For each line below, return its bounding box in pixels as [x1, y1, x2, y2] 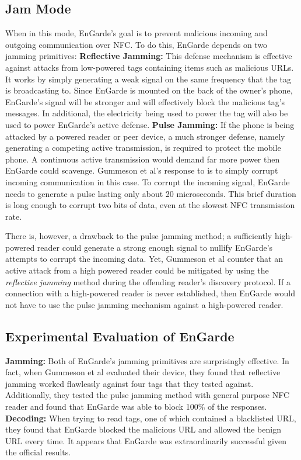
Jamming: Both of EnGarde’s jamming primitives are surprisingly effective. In [5, 354, 289, 366]
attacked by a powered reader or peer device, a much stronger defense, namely [5, 130, 285, 142]
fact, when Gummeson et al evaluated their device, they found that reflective [5, 366, 281, 378]
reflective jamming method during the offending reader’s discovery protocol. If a [5, 275, 291, 288]
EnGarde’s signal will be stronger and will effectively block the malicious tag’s [5, 95, 285, 108]
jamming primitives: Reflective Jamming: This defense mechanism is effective [5, 50, 292, 62]
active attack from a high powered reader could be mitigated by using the [5, 264, 269, 276]
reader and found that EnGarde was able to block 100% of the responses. [5, 400, 267, 413]
